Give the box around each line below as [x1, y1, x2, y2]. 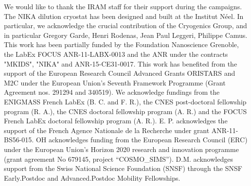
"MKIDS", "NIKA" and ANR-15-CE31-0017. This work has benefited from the [4, 58, 237, 68]
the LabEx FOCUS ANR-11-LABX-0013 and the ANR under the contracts [4, 49, 228, 59]
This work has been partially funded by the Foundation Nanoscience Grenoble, [4, 39, 239, 50]
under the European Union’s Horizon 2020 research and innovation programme [4, 144, 239, 154]
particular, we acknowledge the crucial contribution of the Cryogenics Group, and [4, 20, 247, 31]
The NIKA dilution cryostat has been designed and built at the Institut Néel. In [4, 11, 244, 21]
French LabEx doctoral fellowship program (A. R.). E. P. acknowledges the [4, 116, 228, 126]
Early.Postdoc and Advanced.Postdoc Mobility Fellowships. [4, 172, 180, 183]
